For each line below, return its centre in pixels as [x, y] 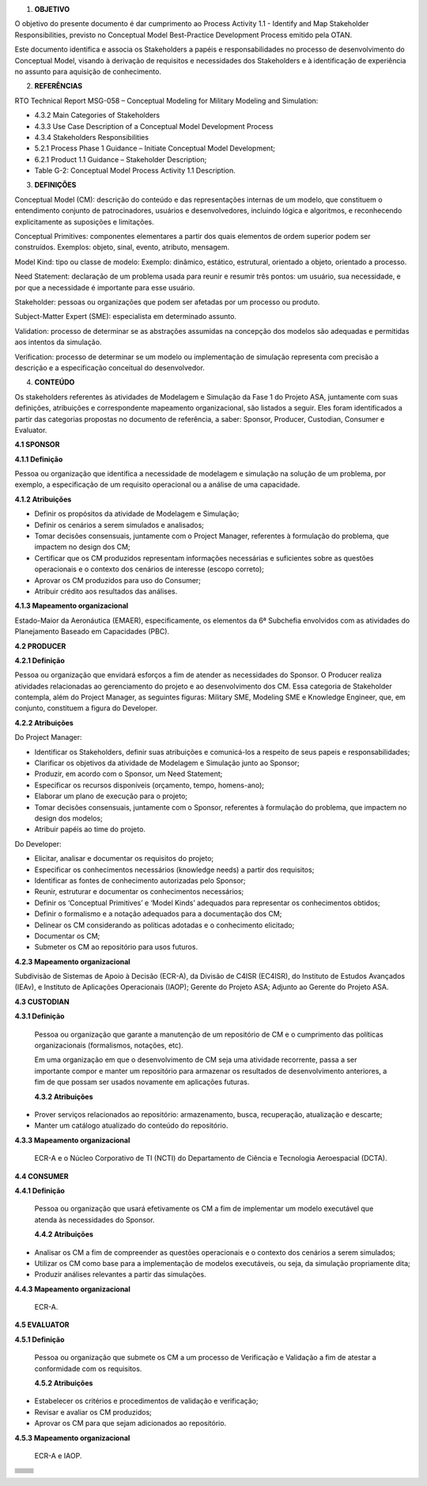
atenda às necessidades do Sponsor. [94, 1219]
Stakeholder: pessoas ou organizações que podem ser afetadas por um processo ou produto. [167, 301]
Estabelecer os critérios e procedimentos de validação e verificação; [146, 1401]
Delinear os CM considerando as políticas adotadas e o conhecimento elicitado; [164, 925]
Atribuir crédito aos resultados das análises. [106, 591]
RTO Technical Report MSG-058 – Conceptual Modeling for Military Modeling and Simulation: [166, 100]
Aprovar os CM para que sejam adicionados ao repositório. [130, 1423]
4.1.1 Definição [39, 459]
